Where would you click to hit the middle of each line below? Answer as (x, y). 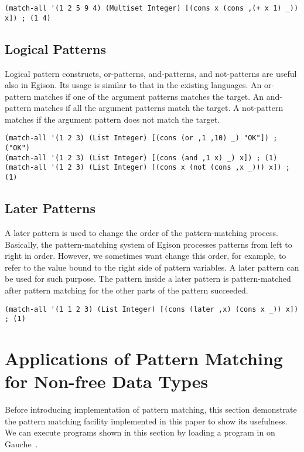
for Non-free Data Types (107, 381)
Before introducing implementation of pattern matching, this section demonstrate (151, 409)
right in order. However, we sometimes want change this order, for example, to (146, 256)
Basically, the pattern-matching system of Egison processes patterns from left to (148, 244)
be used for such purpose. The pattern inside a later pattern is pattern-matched (148, 279)
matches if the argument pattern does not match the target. (112, 119)
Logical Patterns (55, 48)
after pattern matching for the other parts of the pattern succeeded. (127, 290)
